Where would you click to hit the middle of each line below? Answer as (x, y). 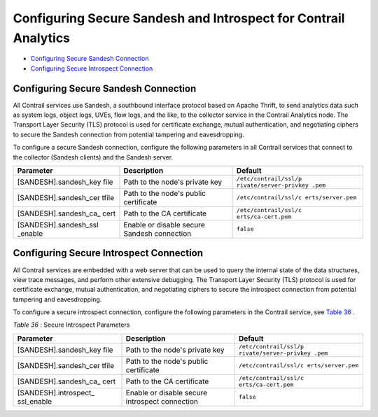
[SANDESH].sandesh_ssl (58, 225)
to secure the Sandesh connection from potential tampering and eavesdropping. (128, 134)
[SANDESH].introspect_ (56, 393)
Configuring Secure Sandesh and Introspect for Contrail (179, 18)
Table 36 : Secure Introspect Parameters (71, 325)
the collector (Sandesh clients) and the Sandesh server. (93, 157)
